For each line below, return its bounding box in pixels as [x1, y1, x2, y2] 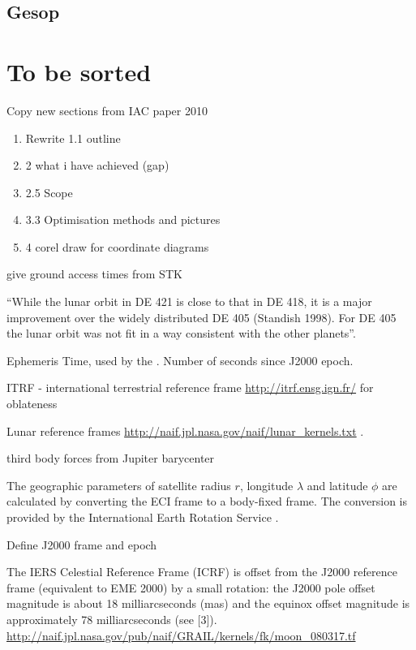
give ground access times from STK [6, 265, 182, 282]
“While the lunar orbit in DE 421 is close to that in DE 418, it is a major [6, 293, 372, 310]
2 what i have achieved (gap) [25, 157, 169, 174]
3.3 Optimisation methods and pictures [25, 211, 221, 228]
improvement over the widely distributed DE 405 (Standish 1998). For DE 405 [6, 308, 397, 325]
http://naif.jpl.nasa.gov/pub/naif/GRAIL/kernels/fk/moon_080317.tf [6, 626, 356, 644]
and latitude [307, 476, 368, 493]
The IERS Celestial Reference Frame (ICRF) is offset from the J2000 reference [6, 563, 397, 580]
